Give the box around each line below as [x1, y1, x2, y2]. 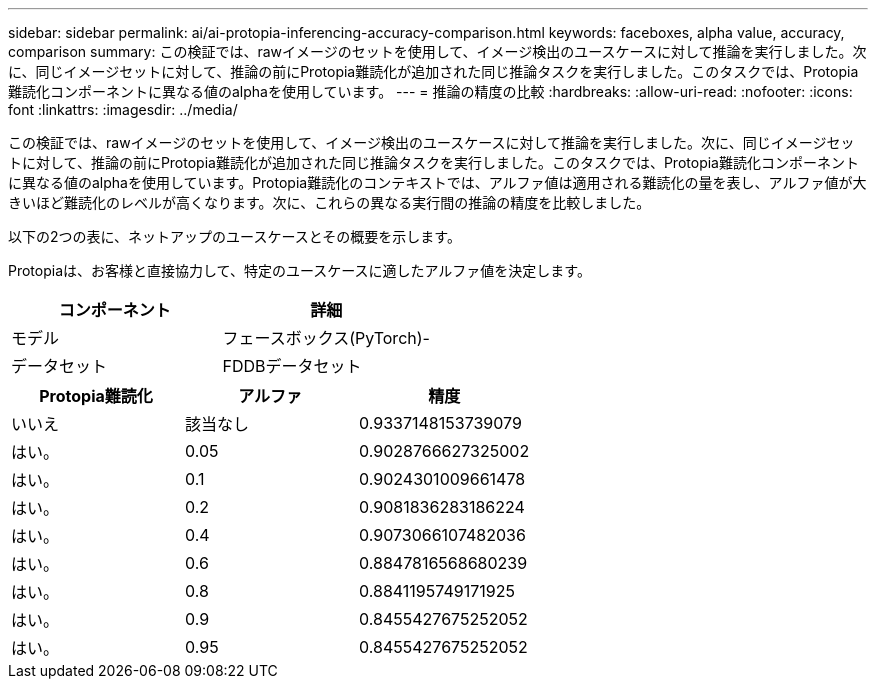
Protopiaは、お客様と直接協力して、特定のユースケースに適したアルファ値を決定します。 [8, 262, 591, 279]
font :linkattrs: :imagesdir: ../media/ [8, 101, 238, 118]
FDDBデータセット [222, 356, 362, 376]
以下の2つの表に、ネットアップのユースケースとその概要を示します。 [8, 228, 461, 245]
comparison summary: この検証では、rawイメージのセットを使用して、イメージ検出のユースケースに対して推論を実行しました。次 [8, 43, 867, 60]
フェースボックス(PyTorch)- [222, 328, 430, 348]
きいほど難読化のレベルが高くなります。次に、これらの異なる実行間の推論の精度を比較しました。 [8, 194, 651, 211]
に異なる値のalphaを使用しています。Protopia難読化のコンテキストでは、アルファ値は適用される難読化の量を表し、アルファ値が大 [8, 174, 867, 191]
